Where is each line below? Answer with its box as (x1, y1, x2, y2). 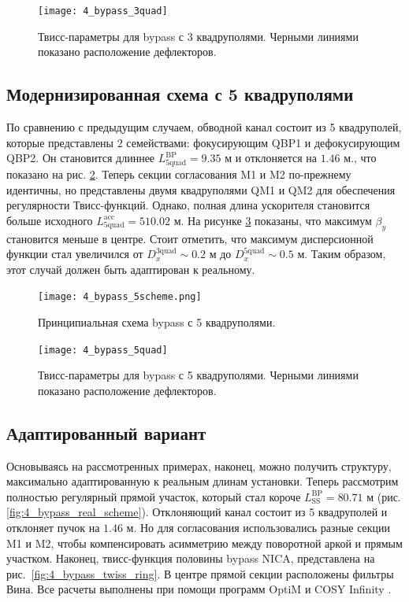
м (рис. (366, 488, 401, 504)
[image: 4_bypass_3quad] (38, 6, 168, 17)
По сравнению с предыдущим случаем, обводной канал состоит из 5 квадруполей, (6, 119, 402, 135)
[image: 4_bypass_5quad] (38, 344, 168, 356)
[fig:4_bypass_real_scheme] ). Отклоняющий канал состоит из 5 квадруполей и (6, 504, 388, 520)
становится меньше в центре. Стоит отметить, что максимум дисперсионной (6, 230, 374, 246)
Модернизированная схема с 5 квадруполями (6, 82, 354, 106)
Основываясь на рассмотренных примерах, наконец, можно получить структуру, (6, 457, 392, 474)
